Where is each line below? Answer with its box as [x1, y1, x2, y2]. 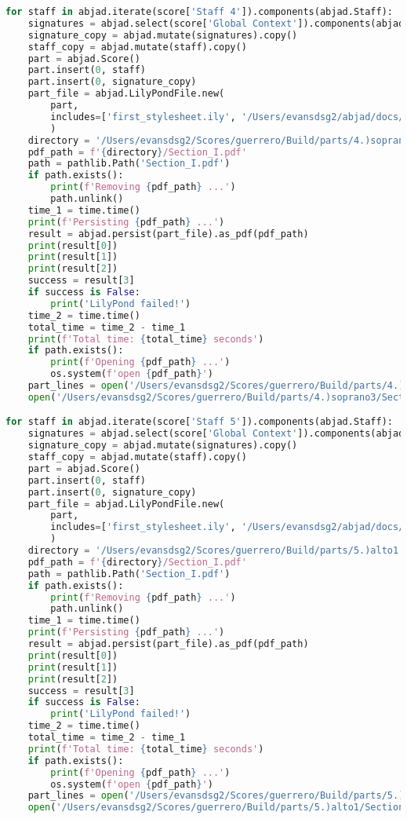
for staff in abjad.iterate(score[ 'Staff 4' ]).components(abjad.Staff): [5, 6, 394, 17]
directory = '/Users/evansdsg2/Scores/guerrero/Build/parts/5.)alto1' [27, 545, 405, 557]
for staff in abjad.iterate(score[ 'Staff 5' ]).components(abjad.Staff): [5, 416, 394, 428]
